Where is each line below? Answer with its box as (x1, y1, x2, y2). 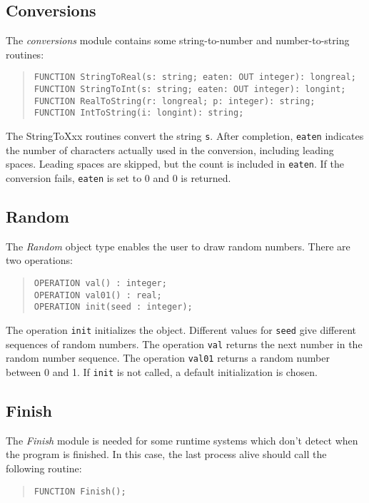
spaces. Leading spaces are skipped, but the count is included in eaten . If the (6, 156, 344, 171)
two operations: (6, 253, 73, 268)
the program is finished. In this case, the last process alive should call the (6, 447, 327, 462)
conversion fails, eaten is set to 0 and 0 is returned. (6, 170, 231, 185)
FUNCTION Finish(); (34, 486, 126, 497)
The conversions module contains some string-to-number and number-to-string (6, 33, 350, 48)
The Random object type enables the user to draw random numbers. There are (6, 238, 350, 253)
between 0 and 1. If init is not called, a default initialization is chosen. (6, 364, 318, 379)
